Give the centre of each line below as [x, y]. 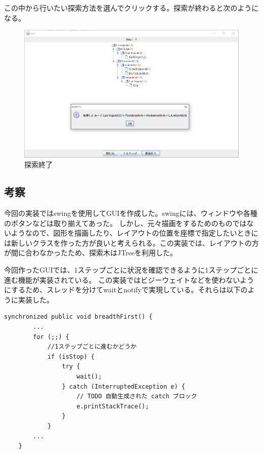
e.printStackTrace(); [113, 406]
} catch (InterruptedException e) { [123, 386]
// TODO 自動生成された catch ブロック [137, 397]
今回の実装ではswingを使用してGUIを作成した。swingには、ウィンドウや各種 [131, 213]
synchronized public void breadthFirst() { [78, 317]
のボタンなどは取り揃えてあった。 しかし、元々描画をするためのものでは [125, 223]
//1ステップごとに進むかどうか [92, 347]
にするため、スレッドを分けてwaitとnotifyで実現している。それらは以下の [126, 290]
